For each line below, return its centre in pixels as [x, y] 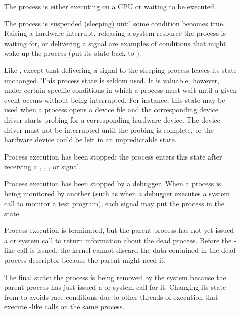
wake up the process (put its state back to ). [73, 53]
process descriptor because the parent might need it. [85, 260]
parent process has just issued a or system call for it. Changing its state [115, 287]
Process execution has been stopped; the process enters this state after [113, 156]
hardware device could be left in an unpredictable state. [90, 140]
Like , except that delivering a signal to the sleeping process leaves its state [121, 70]
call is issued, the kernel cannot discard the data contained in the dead [126, 250]
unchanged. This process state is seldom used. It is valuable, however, [112, 80]
